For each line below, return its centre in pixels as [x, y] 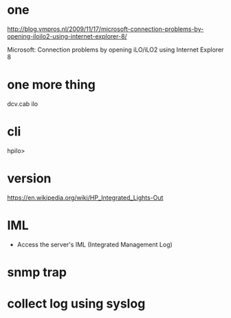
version [29, 178]
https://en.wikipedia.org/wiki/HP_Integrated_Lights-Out [85, 198]
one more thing [52, 85]
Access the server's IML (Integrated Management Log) [95, 244]
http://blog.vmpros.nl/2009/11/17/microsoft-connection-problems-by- [106, 29]
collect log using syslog [76, 304]
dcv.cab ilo [23, 104]
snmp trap [37, 272]
